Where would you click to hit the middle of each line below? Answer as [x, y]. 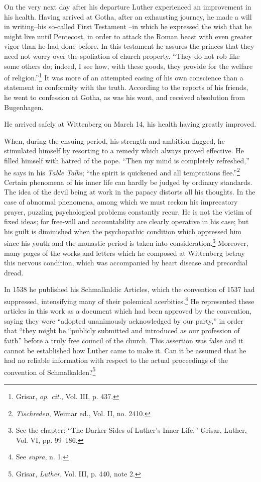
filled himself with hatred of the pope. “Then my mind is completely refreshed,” [127, 160]
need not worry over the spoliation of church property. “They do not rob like [122, 56]
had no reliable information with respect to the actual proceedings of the [116, 360]
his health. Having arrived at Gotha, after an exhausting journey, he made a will [128, 16]
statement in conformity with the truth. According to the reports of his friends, [126, 87]
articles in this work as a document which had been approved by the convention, [128, 311]
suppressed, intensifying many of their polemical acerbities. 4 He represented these [129, 300]
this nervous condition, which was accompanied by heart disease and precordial [126, 263]
